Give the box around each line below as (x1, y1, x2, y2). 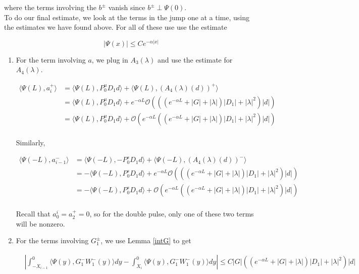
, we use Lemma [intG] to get (100, 235, 191, 246)
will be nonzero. (16, 218, 65, 229)
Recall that (16, 208, 50, 219)
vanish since (108, 2, 145, 12)
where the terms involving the (4, 2, 96, 12)
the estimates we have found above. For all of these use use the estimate (4, 22, 227, 32)
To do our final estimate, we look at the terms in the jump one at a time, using (4, 12, 249, 22)
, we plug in (91, 54, 128, 65)
